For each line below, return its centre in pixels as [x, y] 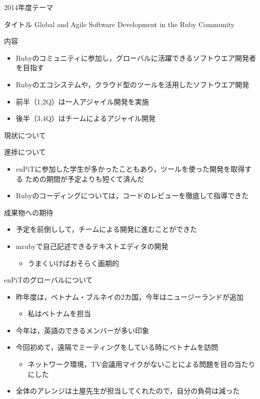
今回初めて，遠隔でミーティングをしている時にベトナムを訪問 [117, 347]
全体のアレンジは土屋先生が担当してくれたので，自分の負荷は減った [128, 391]
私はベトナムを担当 [59, 313]
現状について [25, 135]
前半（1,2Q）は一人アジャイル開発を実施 [82, 101]
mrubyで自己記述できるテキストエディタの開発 [92, 246]
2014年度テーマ [29, 7]
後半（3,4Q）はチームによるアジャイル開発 [86, 118]
